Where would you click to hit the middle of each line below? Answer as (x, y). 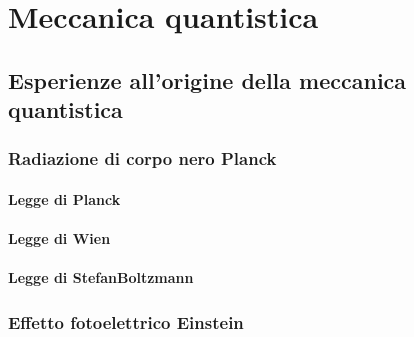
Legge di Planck (64, 198)
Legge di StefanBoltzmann (101, 277)
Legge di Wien (59, 238)
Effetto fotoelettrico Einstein (126, 321)
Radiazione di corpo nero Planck (142, 158)
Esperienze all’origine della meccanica (207, 79)
